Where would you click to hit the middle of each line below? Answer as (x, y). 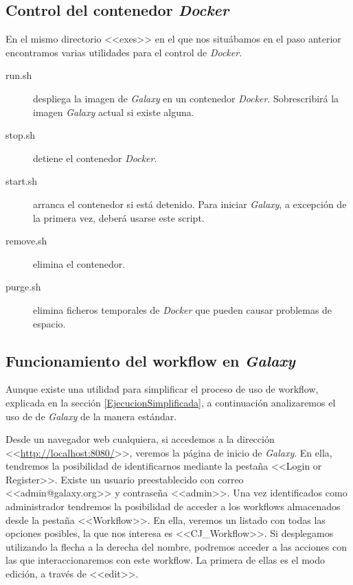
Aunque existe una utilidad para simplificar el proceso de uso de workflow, (162, 389)
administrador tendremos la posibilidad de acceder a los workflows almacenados (173, 506)
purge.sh (23, 287)
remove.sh (26, 241)
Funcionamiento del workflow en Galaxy (150, 360)
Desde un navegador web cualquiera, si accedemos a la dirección (140, 439)
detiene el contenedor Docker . (95, 158)
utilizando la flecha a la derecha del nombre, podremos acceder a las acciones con (176, 546)
